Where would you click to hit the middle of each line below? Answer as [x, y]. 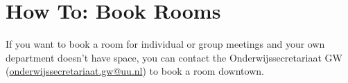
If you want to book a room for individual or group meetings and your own [165, 44]
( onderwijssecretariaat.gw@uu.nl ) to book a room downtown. [135, 71]
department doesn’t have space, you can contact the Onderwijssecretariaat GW [174, 57]
